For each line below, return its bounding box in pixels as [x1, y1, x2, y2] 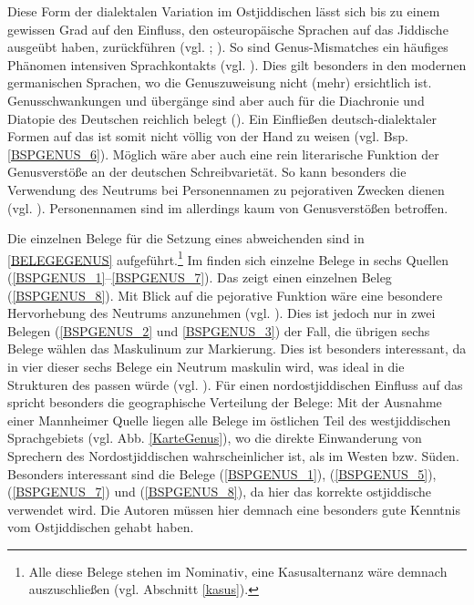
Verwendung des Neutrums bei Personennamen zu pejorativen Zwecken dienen [7, 179, 445, 199]
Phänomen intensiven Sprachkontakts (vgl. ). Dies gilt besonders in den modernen [7, 55, 467, 74]
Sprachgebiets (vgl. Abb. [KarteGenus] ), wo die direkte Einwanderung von [7, 428, 422, 447]
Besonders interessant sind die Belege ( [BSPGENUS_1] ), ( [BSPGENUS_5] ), [7, 464, 437, 483]
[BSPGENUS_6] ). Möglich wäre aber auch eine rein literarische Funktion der [7, 144, 439, 163]
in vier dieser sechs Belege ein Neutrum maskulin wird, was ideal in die [7, 356, 405, 375]
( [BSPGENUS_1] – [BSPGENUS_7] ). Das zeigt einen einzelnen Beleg [7, 267, 392, 286]
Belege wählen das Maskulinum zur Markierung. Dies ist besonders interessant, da [7, 339, 467, 358]
